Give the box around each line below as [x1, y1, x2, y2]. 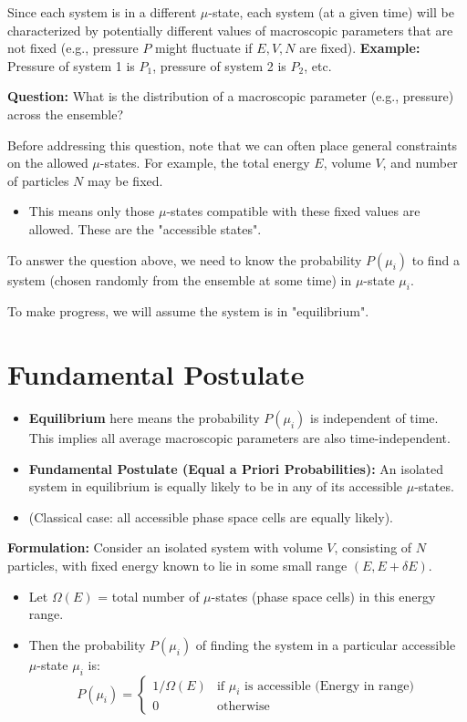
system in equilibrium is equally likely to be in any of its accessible [28, 477, 403, 496]
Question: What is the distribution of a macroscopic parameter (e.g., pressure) [7, 87, 454, 106]
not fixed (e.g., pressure [7, 38, 139, 57]
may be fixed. [87, 170, 163, 190]
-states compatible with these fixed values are [166, 201, 420, 221]
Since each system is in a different [7, 3, 197, 21]
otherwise [216, 699, 270, 713]
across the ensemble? [7, 104, 124, 123]
